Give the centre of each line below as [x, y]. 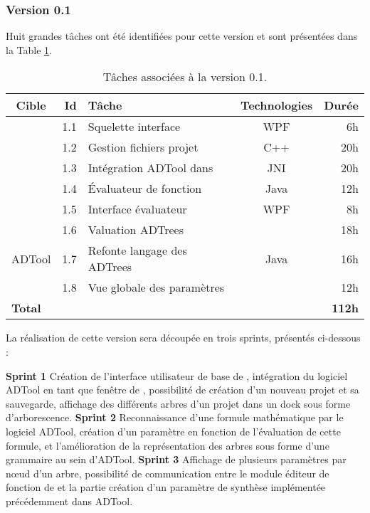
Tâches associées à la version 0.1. [185, 77]
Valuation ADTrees [136, 230]
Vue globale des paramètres [156, 287]
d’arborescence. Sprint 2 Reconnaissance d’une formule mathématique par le [175, 417]
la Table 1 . [29, 49]
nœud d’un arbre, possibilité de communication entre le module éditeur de [168, 473]
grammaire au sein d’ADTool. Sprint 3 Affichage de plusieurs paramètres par [176, 459]
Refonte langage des [137, 250]
